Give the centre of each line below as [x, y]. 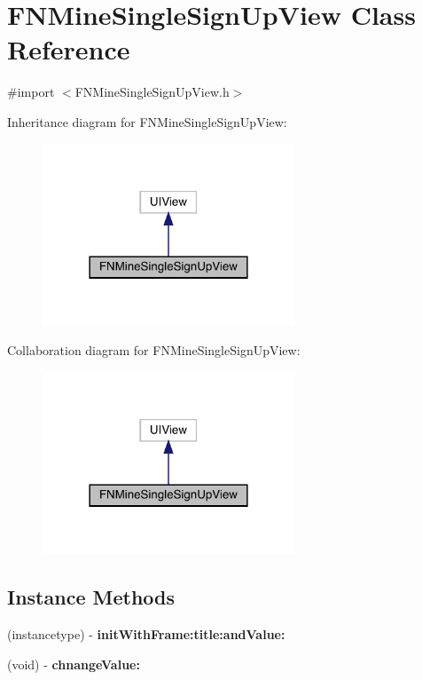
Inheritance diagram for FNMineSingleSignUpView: [147, 121]
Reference [69, 49]
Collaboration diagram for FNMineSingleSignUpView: [154, 350]
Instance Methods [91, 597]
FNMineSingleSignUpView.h [152, 92]
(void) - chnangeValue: [74, 664]
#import [31, 92]
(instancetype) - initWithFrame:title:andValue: [146, 634]
